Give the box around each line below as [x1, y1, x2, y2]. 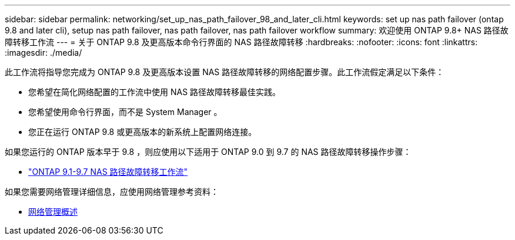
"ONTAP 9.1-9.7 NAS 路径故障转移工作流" [28, 167, 188, 177]
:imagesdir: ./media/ [5, 48, 82, 58]
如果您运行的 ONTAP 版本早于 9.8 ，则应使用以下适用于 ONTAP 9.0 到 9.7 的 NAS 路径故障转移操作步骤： [5, 147, 412, 157]
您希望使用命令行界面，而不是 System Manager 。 [28, 107, 222, 117]
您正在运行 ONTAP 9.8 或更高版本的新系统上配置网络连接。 [28, 127, 257, 137]
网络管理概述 [28, 207, 78, 217]
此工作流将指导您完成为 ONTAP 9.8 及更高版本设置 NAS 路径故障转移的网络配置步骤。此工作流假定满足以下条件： [5, 67, 444, 77]
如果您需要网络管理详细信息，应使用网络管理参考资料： [5, 187, 219, 197]
